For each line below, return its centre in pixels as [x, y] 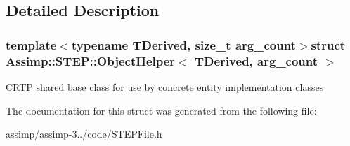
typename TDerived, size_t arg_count [183, 44]
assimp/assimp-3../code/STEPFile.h [84, 134]
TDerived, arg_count [257, 60]
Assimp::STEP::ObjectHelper [91, 60]
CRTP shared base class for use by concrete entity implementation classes [165, 86]
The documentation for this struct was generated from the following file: [161, 110]
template [31, 44]
